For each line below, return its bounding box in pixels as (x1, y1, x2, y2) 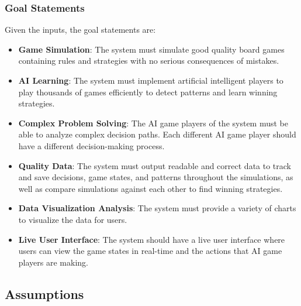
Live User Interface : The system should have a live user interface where (18, 233, 285, 245)
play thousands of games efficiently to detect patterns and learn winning (18, 85, 278, 98)
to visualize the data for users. (18, 213, 127, 225)
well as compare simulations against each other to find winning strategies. (18, 182, 283, 194)
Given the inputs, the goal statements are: (5, 23, 156, 36)
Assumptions (5, 284, 84, 302)
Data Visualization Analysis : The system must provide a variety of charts (18, 202, 296, 214)
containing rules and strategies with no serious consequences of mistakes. (18, 54, 279, 67)
